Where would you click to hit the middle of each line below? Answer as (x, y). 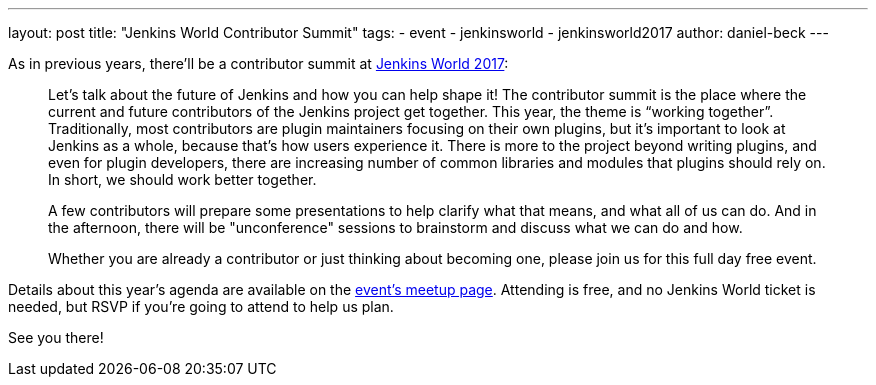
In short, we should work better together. (182, 179)
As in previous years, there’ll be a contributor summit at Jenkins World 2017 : (258, 63)
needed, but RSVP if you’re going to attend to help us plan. (201, 306)
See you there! (56, 337)
